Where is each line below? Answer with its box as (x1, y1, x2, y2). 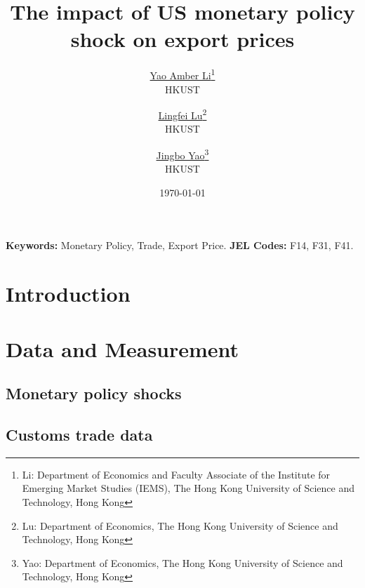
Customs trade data (6, 423, 153, 445)
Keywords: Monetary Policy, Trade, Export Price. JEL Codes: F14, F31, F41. (6, 238, 354, 253)
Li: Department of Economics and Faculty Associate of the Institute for (22, 467, 331, 481)
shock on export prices (70, 25, 295, 53)
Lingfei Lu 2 (158, 106, 207, 122)
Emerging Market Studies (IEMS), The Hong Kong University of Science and (22, 481, 354, 495)
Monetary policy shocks (6, 382, 182, 404)
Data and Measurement (6, 334, 239, 363)
